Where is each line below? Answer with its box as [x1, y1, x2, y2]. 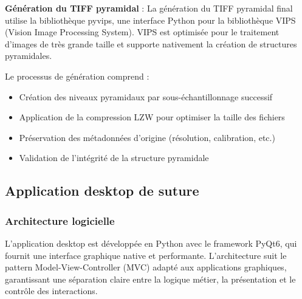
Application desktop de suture [5, 181, 199, 200]
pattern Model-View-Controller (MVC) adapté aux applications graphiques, [5, 261, 287, 273]
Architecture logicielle [5, 213, 115, 228]
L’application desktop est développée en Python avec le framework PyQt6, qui [5, 236, 297, 249]
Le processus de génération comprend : [5, 69, 149, 82]
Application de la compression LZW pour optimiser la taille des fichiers [19, 111, 285, 123]
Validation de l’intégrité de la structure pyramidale [19, 151, 209, 164]
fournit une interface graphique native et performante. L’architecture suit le [5, 249, 287, 261]
